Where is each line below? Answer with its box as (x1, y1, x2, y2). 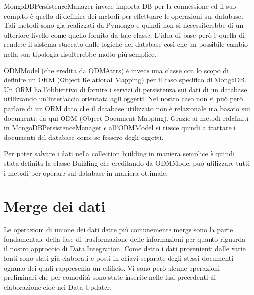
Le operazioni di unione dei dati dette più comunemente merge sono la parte (4, 224, 233, 235)
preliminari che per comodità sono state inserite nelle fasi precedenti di (4, 272, 216, 282)
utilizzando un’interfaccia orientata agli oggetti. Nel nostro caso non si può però (4, 94, 243, 104)
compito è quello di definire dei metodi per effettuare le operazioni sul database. (4, 10, 243, 20)
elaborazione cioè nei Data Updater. (4, 281, 112, 292)
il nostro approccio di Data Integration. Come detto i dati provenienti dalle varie (4, 243, 246, 254)
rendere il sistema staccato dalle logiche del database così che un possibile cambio (4, 39, 248, 49)
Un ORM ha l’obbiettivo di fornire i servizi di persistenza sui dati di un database (4, 84, 247, 94)
